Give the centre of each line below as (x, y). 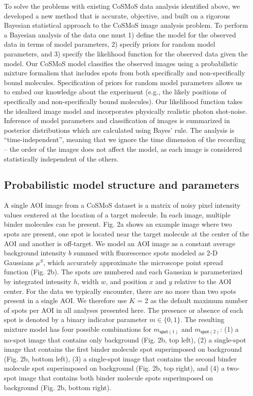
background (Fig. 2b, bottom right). (58, 387)
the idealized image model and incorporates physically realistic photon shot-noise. (126, 111)
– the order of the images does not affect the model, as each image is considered (123, 149)
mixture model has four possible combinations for (78, 329)
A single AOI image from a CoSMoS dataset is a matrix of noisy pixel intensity (122, 205)
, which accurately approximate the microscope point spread (133, 262)
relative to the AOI (203, 281)
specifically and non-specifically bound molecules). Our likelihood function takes (123, 101)
